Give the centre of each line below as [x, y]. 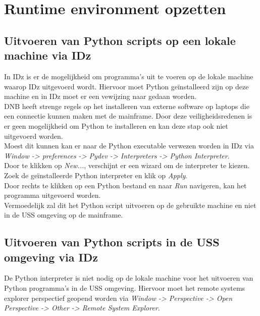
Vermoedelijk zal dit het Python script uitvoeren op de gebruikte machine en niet [130, 205]
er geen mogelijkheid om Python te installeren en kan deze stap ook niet [116, 125]
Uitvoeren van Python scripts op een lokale [120, 40]
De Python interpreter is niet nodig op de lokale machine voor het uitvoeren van [129, 278]
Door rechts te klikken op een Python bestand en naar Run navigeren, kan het [125, 185]
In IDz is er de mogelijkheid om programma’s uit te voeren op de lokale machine [129, 76]
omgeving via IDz [51, 257]
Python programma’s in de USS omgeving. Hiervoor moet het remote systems [125, 288]
